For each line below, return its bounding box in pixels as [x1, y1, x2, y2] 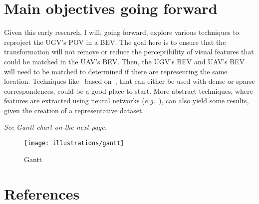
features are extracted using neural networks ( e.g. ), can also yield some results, [4, 95, 249, 106]
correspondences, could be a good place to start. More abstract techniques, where [4, 85, 253, 96]
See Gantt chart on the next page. [4, 122, 107, 132]
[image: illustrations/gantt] [24, 140, 124, 147]
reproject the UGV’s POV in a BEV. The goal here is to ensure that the [4, 36, 226, 47]
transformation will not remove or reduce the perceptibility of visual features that [4, 46, 254, 57]
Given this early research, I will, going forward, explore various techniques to [4, 27, 239, 37]
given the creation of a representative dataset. [4, 105, 144, 115]
